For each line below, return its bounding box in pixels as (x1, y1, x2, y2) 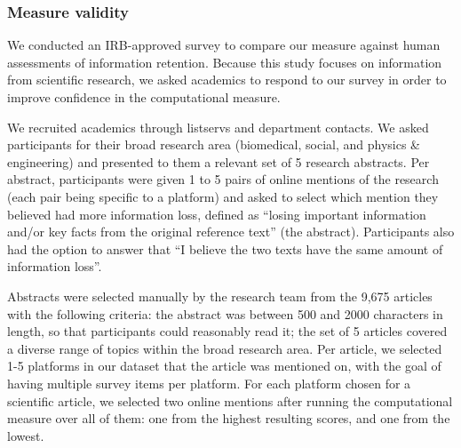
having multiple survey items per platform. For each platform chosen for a (7, 373, 411, 392)
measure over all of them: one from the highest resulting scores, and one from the (7, 409, 450, 428)
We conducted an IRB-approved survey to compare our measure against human (7, 36, 441, 54)
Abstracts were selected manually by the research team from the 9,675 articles (7, 286, 433, 305)
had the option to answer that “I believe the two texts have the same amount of (7, 239, 443, 258)
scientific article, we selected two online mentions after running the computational (7, 391, 453, 410)
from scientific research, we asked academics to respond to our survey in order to (7, 70, 447, 89)
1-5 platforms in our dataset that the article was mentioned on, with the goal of (7, 356, 441, 375)
